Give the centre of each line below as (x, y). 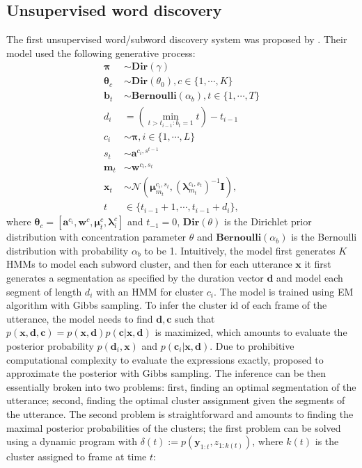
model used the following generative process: (101, 53)
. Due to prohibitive (252, 346)
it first (318, 264)
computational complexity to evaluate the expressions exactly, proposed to (165, 359)
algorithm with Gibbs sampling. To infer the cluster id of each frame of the (167, 305)
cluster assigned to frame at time (77, 457)
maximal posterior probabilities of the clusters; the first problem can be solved (174, 427)
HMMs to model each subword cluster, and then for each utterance (149, 264)
